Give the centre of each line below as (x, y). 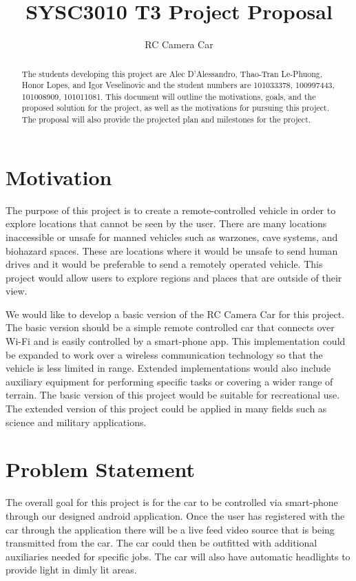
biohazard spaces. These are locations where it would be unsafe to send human (172, 250)
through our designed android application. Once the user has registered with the (175, 515)
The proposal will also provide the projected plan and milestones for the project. (166, 119)
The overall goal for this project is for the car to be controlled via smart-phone (172, 502)
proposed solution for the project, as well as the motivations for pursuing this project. (176, 108)
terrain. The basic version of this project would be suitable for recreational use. (173, 395)
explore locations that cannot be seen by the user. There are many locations (166, 223)
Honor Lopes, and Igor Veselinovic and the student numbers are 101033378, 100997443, (178, 85)
